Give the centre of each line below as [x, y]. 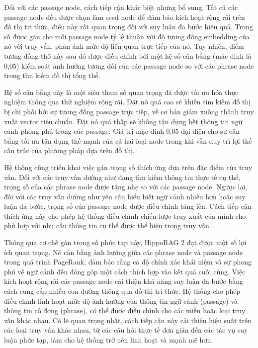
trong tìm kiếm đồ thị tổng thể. [52, 75]
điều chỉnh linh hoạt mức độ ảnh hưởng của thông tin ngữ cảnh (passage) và [121, 301]
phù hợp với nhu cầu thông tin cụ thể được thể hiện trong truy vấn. [108, 225]
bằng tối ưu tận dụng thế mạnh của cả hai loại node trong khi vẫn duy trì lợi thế [128, 140]
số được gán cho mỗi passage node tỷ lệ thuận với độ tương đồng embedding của [127, 36]
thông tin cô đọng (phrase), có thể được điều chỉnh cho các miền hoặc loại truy [125, 310]
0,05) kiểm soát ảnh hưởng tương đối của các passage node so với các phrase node [129, 65]
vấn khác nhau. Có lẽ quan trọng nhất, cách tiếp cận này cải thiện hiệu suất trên [128, 320]
